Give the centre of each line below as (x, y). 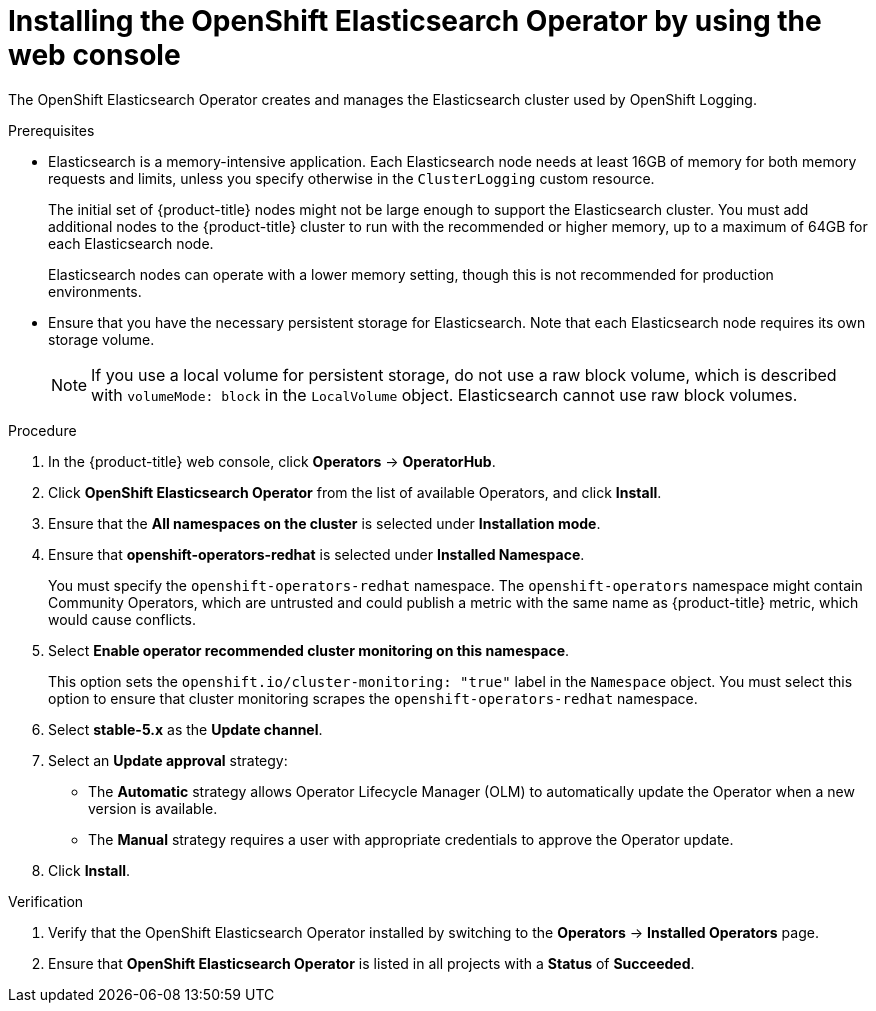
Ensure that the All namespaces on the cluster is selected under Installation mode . (324, 523)
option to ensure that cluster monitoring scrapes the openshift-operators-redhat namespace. (373, 698)
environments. (95, 291)
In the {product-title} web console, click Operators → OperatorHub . (272, 461)
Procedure (42, 430)
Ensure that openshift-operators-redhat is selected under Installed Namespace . (316, 554)
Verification (46, 901)
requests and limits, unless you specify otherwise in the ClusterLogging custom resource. (351, 178)
